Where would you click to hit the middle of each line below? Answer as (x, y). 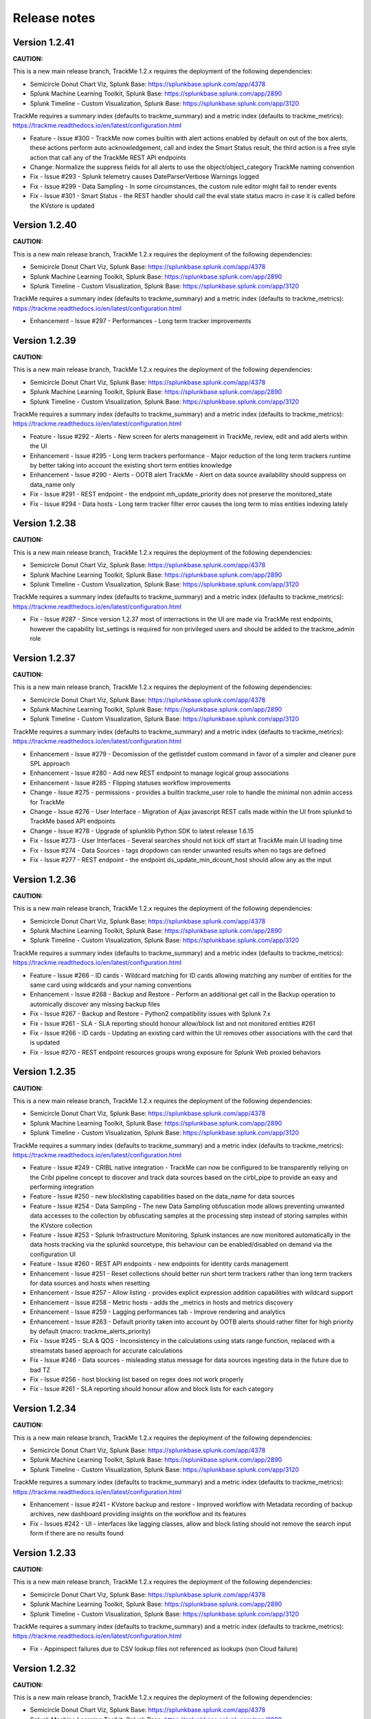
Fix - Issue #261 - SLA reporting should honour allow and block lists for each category (152, 1389)
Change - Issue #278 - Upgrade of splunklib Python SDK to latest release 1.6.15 (142, 831)
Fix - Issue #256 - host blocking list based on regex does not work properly (137, 1379)
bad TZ (40, 1370)
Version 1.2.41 (44, 42)
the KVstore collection (61, 1225)
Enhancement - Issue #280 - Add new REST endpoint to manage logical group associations (159, 773)
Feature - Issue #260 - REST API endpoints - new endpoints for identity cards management (159, 1264)
